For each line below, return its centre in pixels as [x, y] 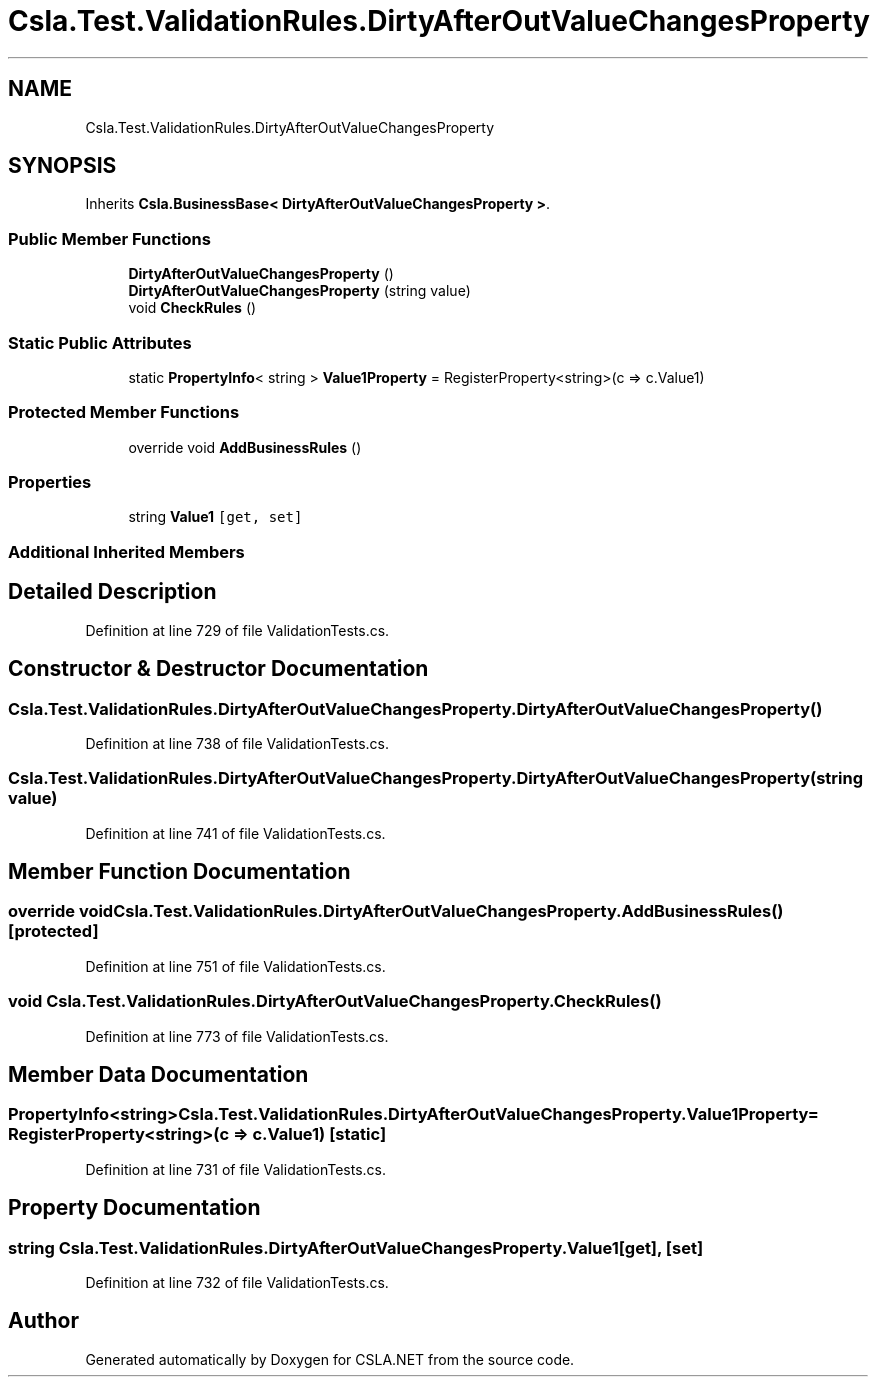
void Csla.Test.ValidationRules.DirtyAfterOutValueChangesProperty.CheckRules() [335, 1001]
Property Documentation [134, 1208]
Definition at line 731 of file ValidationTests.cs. [236, 1169]
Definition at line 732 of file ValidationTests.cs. [237, 1283]
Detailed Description [112, 592]
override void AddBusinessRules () [245, 447]
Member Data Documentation [158, 1075]
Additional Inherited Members [126, 551]
